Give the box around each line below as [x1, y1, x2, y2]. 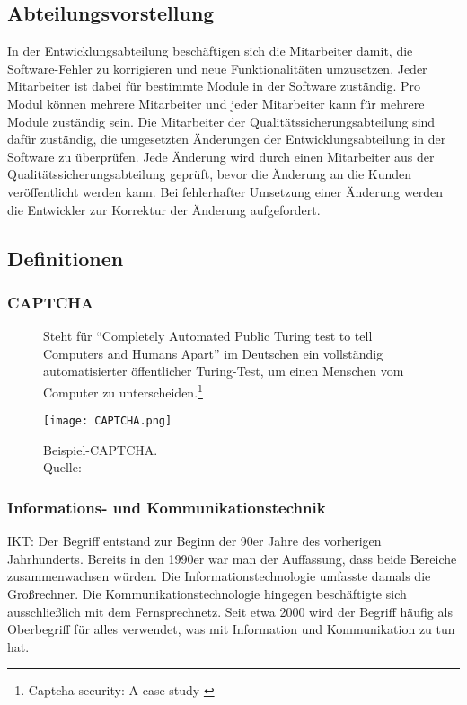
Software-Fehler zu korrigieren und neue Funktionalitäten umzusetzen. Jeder [7, 58, 427, 77]
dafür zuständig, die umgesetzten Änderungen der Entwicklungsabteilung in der [7, 129, 446, 148]
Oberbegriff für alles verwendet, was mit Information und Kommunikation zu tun [7, 620, 455, 638]
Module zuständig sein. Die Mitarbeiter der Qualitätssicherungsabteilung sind [7, 112, 436, 130]
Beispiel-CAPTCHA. [43, 440, 158, 459]
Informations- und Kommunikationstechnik [7, 495, 326, 518]
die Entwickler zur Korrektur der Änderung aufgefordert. [7, 200, 321, 219]
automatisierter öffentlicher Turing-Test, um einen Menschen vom [43, 361, 404, 380]
